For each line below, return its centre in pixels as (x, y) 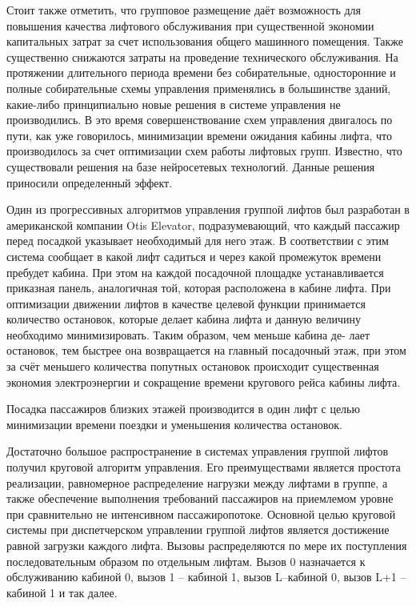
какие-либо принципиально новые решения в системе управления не (174, 104)
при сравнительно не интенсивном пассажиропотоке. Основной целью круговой (201, 514)
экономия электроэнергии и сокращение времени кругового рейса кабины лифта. (204, 381)
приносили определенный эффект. (90, 182)
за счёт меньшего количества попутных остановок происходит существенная (193, 366)
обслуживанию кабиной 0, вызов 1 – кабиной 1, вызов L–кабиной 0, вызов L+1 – (206, 577)
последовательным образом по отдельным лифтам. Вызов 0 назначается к (186, 561)
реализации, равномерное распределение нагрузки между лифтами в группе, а (197, 482)
